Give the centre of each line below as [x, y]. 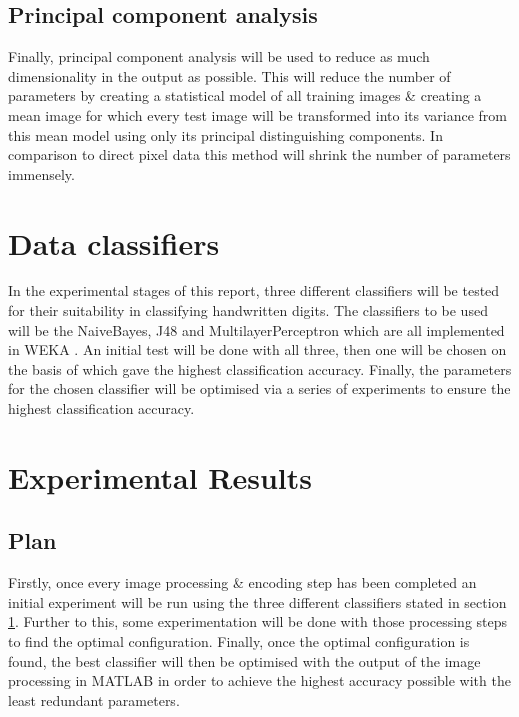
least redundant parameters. [94, 699]
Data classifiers [114, 242]
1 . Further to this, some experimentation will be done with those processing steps [258, 621]
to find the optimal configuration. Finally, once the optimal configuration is [239, 641]
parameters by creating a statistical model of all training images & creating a [245, 95]
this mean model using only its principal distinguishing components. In [225, 134]
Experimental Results [160, 476]
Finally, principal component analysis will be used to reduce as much [219, 56]
